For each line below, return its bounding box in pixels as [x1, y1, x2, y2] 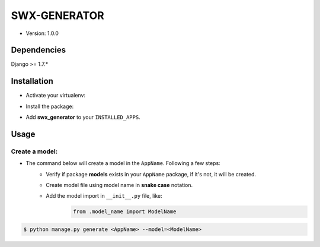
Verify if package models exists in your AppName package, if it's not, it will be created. [46, 170, 257, 178]
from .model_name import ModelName [73, 208, 177, 215]
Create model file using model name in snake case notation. [46, 182, 193, 189]
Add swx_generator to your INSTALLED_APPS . [25, 113, 140, 121]
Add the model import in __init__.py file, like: [46, 192, 162, 199]
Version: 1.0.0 [25, 30, 59, 37]
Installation [11, 76, 53, 86]
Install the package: [25, 103, 74, 110]
